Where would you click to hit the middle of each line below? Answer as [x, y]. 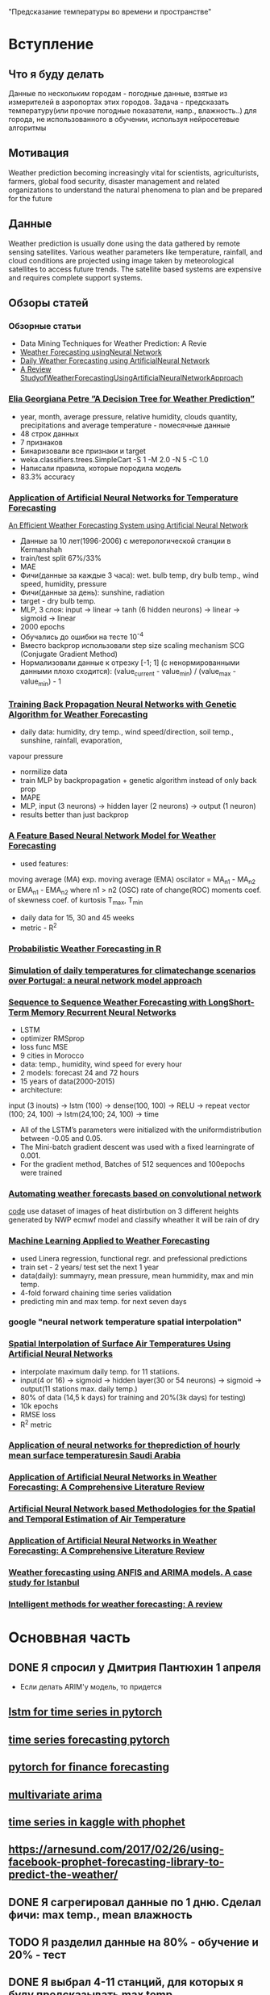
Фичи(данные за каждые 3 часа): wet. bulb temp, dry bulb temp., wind [139, 575]
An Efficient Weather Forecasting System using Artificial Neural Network [128, 525]
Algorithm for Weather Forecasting [78, 714]
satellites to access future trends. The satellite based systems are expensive [135, 269]
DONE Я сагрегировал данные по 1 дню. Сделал [135, 1902]
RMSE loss [38, 1414]
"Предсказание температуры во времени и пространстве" [110, 12]
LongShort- [232, 1002]
